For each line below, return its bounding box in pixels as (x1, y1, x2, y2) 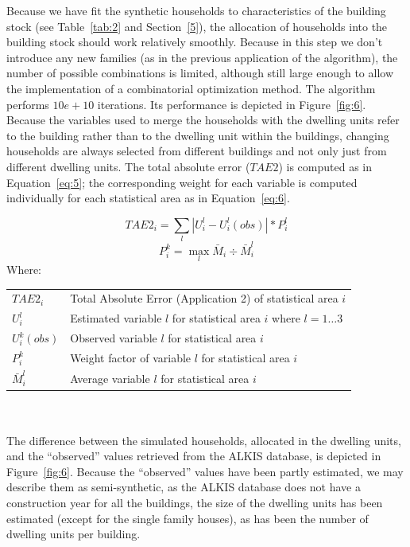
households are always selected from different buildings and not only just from (6, 143, 387, 159)
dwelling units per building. (6, 526, 141, 542)
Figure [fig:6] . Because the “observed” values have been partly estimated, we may (6, 463, 404, 479)
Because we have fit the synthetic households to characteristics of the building (6, 2, 386, 18)
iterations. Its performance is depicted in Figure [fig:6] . (97, 96, 366, 112)
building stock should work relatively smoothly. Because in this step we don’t (6, 33, 383, 50)
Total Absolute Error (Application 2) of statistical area (70, 290, 338, 307)
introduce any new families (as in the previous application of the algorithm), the (6, 49, 398, 65)
